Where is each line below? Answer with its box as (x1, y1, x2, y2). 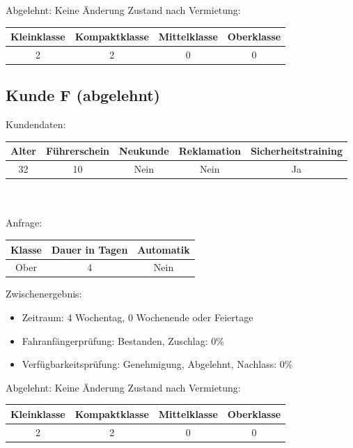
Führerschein (45, 144, 110, 158)
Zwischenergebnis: (6, 286, 82, 301)
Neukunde (119, 144, 169, 158)
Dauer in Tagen (52, 242, 128, 256)
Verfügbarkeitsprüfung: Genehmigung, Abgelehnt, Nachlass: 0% (22, 357, 293, 371)
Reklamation (178, 144, 241, 158)
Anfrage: (6, 215, 42, 230)
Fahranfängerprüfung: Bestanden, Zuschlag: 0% (22, 333, 224, 348)
